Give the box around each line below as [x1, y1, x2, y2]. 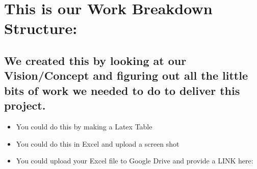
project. [4, 97, 46, 113]
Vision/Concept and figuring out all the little [4, 67, 248, 83]
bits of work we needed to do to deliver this [4, 82, 240, 98]
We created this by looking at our [4, 52, 187, 68]
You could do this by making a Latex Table [16, 121, 152, 131]
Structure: [4, 18, 78, 39]
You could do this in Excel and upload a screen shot [16, 138, 179, 149]
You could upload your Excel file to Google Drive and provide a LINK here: [16, 155, 253, 166]
